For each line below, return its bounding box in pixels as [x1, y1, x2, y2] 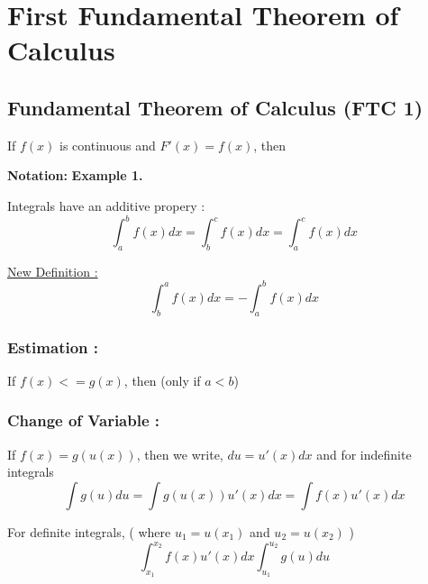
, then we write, [136, 444, 223, 463]
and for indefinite [316, 444, 412, 463]
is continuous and [59, 135, 156, 154]
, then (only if [123, 370, 201, 389]
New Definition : [7, 261, 98, 280]
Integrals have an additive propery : [7, 196, 205, 214]
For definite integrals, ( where [7, 522, 171, 541]
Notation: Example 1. [7, 166, 143, 185]
